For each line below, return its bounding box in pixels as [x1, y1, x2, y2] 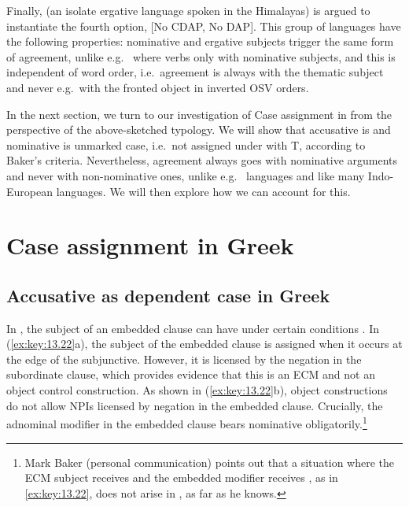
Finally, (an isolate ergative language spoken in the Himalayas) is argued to [6, 2, 370, 18]
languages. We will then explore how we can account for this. [56, 183, 351, 199]
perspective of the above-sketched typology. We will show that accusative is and [6, 121, 391, 138]
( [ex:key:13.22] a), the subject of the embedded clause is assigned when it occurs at [6, 335, 403, 352]
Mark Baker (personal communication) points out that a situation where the [24, 453, 395, 470]
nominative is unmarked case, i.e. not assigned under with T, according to [6, 136, 366, 153]
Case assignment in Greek [6, 229, 294, 261]
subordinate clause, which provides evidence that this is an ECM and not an [6, 366, 375, 383]
